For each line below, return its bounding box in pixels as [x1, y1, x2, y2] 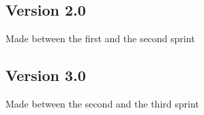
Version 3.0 [5, 65, 86, 86]
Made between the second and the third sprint [5, 97, 199, 110]
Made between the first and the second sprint [5, 31, 195, 46]
